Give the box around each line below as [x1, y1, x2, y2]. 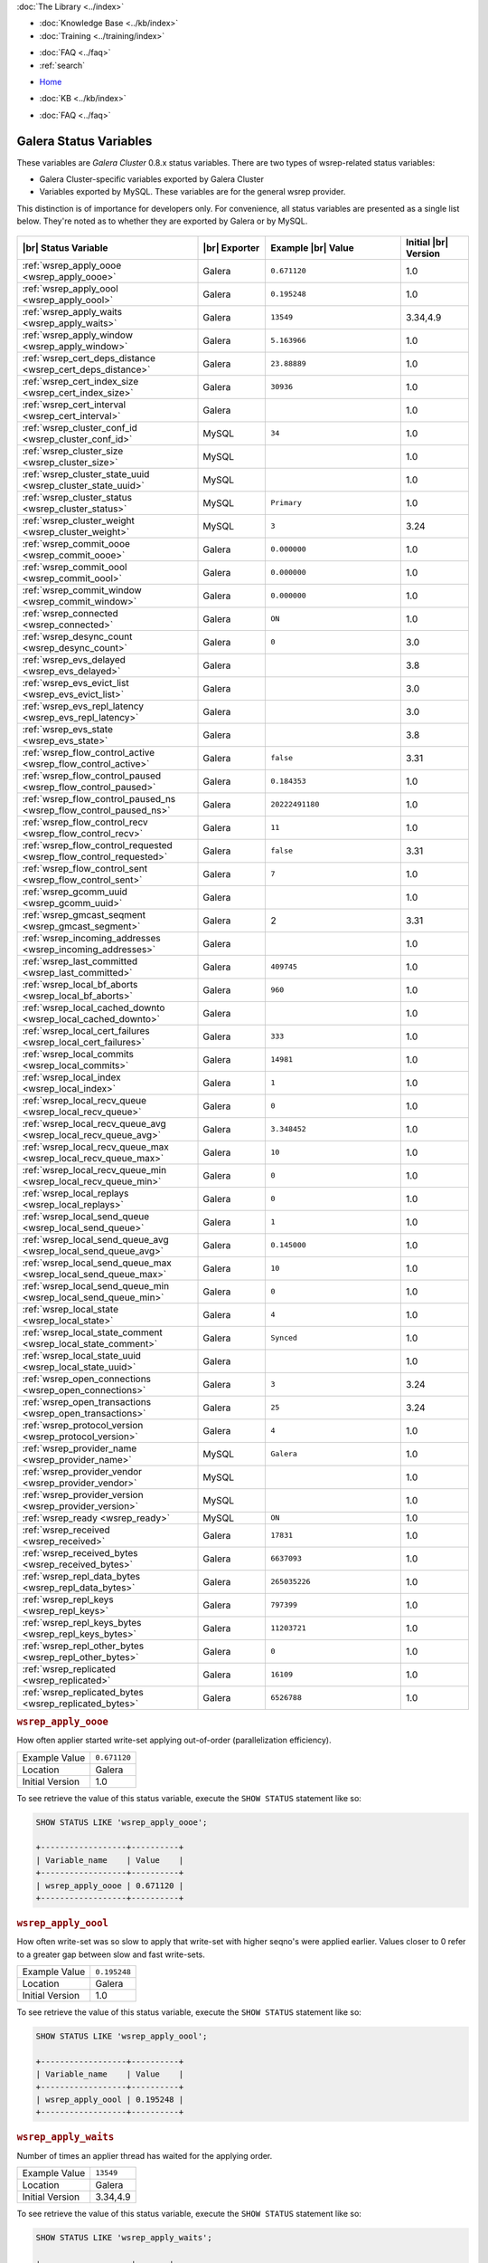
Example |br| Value [270, 241, 354, 253]
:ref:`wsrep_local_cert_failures [22, 1024, 150, 1036]
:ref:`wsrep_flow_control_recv [22, 816, 148, 828]
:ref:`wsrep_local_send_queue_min [22, 1279, 170, 1292]
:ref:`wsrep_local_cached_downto [22, 1001, 165, 1014]
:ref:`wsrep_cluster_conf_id [22, 421, 137, 434]
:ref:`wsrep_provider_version [22, 1488, 144, 1501]
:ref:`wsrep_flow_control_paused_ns [22, 792, 176, 805]
